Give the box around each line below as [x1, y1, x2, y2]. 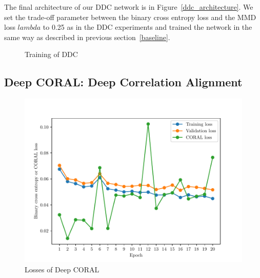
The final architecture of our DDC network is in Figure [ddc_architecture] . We [4, 2, 253, 12]
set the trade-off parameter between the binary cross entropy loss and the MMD [4, 11, 256, 22]
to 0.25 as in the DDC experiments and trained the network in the [43, 22, 252, 32]
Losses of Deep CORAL [25, 264, 99, 274]
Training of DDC [25, 49, 78, 60]
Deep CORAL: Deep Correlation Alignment [4, 74, 243, 90]
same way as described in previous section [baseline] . [4, 31, 170, 42]
